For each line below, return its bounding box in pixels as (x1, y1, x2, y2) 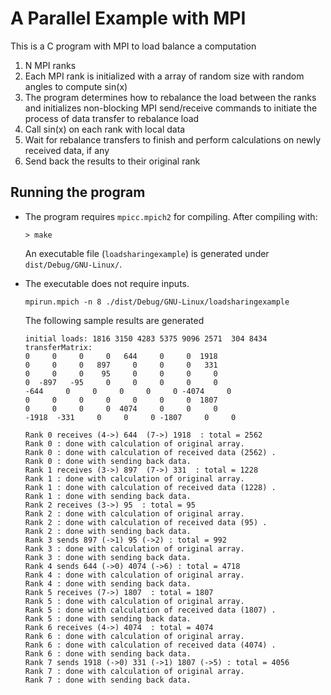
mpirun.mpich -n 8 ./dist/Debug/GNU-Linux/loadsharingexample (24, 297, 290, 307)
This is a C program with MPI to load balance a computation (10, 40, 257, 52)
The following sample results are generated (24, 314, 205, 326)
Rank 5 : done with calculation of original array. (24, 596, 245, 606)
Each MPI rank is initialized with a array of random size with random (24, 70, 305, 82)
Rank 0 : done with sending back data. (24, 456, 192, 466)
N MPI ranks (24, 59, 77, 71)
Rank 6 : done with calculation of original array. (24, 631, 245, 641)
